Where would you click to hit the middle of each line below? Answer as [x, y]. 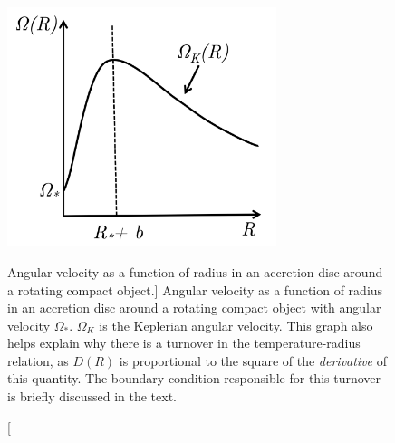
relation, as [38, 360]
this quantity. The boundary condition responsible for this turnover [194, 378]
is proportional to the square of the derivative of [253, 360]
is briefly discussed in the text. [92, 396]
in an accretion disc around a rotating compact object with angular [194, 308]
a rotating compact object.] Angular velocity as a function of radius [195, 289]
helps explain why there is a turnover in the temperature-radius [184, 343]
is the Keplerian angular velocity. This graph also [236, 325]
